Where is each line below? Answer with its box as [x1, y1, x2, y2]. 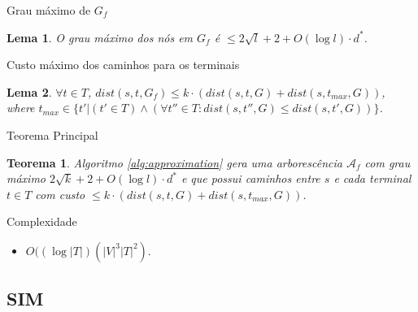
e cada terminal [333, 170, 411, 187]
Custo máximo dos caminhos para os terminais [7, 56, 240, 73]
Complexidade [7, 213, 77, 230]
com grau [364, 154, 411, 171]
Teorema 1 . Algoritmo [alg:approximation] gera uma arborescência [7, 154, 342, 171]
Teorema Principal [7, 126, 98, 143]
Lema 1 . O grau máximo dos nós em [7, 28, 194, 45]
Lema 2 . [7, 83, 52, 100]
